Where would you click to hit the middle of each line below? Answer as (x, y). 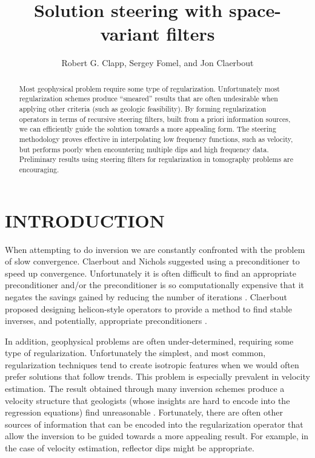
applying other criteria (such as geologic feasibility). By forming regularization (143, 109)
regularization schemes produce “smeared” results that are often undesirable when (148, 99)
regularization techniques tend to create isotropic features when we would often (152, 364)
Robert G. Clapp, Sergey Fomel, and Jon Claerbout (157, 63)
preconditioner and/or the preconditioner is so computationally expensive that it (154, 285)
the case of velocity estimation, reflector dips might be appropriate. (130, 448)
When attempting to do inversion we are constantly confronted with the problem (155, 249)
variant (130, 34)
